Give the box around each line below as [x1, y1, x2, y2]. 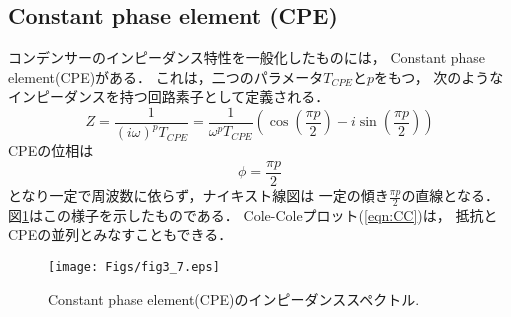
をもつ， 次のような [373, 66, 504, 87]
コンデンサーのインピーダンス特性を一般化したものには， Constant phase [8, 47, 486, 68]
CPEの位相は [8, 140, 94, 161]
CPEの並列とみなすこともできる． [8, 224, 233, 245]
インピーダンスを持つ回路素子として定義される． [8, 86, 330, 107]
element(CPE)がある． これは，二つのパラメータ [8, 66, 324, 87]
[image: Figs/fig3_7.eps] [48, 260, 220, 275]
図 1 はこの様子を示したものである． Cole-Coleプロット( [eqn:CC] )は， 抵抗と [8, 204, 498, 225]
